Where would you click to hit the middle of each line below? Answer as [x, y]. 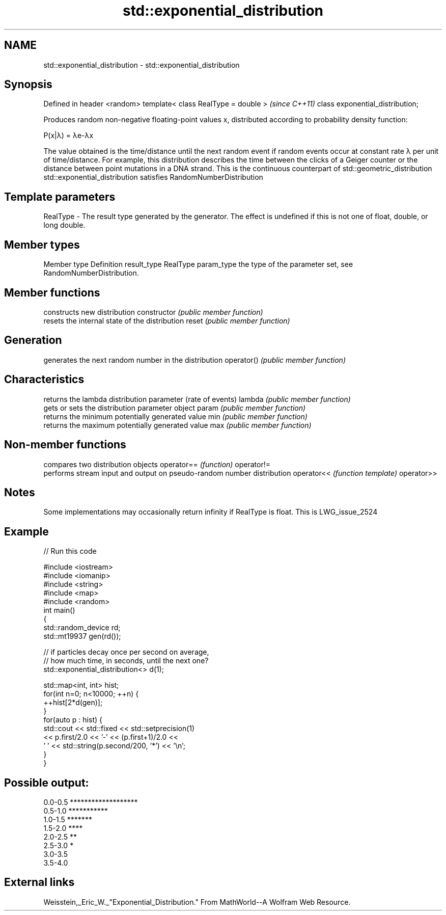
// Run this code [70, 551]
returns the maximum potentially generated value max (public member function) [177, 425]
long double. [64, 225]
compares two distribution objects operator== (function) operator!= [157, 464]
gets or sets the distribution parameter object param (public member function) [175, 408]
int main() [59, 610]
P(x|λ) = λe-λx [68, 136]
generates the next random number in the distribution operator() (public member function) [195, 360]
